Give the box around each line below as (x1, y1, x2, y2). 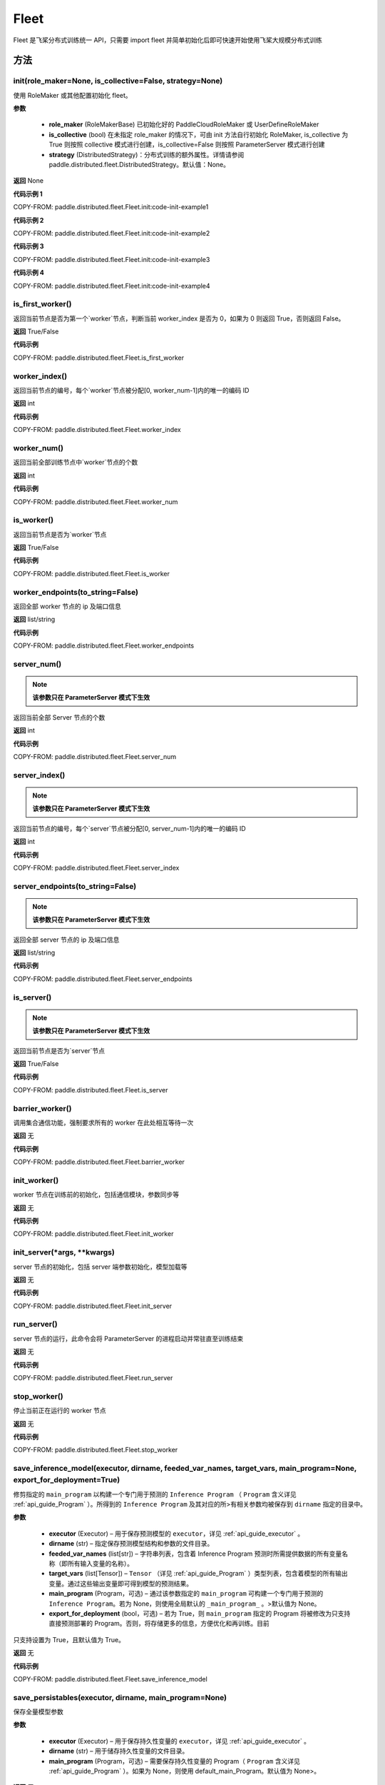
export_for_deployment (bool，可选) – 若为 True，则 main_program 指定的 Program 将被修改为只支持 (48, 1609, 351, 1617)
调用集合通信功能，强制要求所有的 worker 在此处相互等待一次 (13, 1118, 194, 1127)
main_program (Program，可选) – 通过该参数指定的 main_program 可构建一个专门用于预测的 (48, 1589, 324, 1598)
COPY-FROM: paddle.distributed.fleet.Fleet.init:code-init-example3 (13, 255, 210, 263)
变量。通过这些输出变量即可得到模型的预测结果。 (48, 1579, 192, 1588)
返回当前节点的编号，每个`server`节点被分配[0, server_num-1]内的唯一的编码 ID (13, 824, 246, 833)
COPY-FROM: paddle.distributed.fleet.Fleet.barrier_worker (13, 1157, 185, 1167)
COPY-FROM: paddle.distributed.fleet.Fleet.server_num (13, 753, 177, 761)
